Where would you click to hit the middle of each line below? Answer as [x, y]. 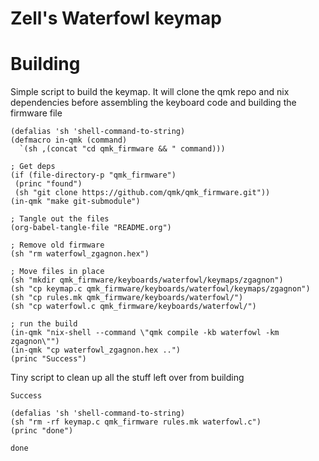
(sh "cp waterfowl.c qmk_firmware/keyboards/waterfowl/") [133, 307]
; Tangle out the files [60, 219]
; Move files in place [57, 272]
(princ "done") [42, 431]
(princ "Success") [48, 359]
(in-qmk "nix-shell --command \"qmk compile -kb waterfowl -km [145, 333]
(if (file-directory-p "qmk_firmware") [93, 175]
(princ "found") [48, 184]
